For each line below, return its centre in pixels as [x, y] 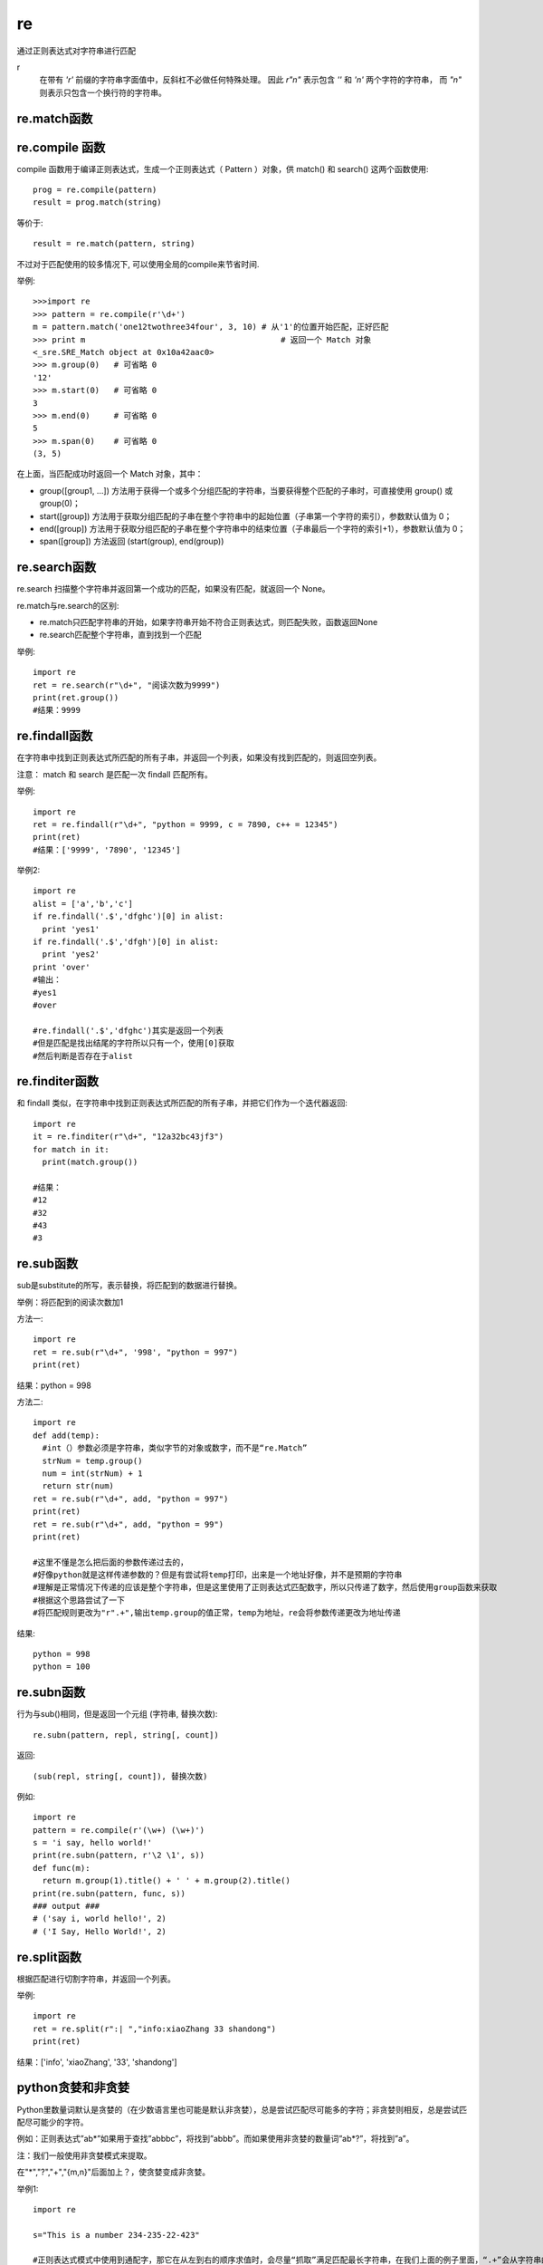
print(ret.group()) [76, 698]
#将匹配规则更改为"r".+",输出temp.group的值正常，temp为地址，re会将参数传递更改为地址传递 [217, 1613]
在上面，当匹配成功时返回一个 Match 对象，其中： [110, 474]
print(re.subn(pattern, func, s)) [109, 1893]
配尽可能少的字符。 [52, 2122]
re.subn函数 [51, 1693]
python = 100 [62, 1667]
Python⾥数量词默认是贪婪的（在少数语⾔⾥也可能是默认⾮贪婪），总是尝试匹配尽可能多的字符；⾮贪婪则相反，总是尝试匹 [242, 2109]
